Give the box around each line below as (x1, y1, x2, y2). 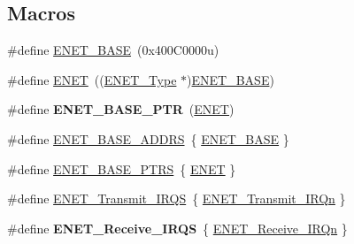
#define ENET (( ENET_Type (7, 70, 177, 88)
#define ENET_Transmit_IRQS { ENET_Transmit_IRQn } (7, 189, 346, 208)
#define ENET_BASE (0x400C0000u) (7, 41, 219, 59)
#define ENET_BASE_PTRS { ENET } (7, 159, 236, 178)
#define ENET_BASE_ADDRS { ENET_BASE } (7, 129, 289, 148)
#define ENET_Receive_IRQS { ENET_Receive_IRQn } (7, 218, 348, 237)
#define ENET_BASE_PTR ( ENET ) (7, 100, 235, 118)
